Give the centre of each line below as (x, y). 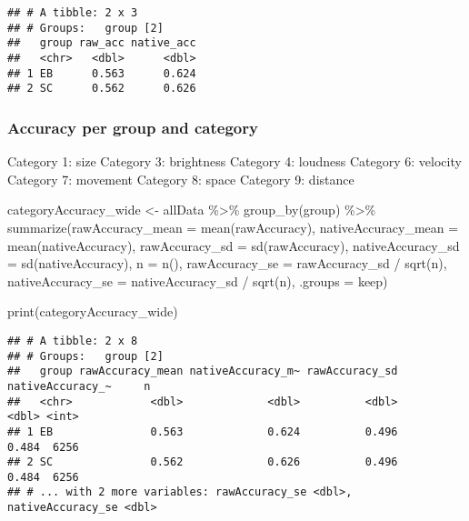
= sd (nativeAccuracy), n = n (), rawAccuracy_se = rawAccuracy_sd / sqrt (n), (227, 263)
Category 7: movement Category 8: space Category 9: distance (181, 179)
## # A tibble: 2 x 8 (73, 341)
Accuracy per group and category (133, 127)
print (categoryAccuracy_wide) (93, 311)
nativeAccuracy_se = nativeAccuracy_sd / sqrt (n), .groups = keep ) (198, 281)
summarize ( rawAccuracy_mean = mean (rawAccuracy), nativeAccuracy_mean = (233, 227)
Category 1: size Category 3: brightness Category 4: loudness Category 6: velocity (234, 161)
